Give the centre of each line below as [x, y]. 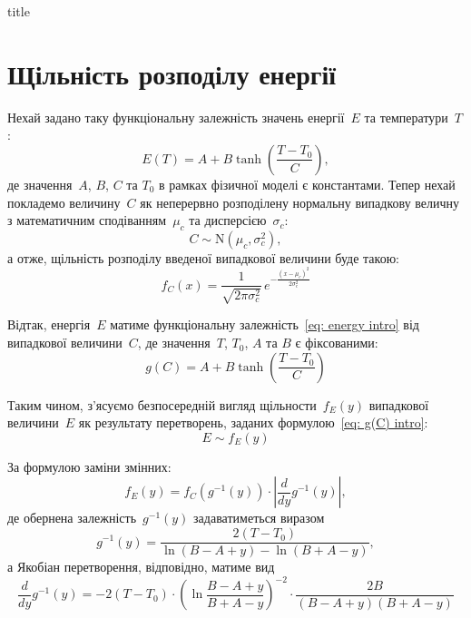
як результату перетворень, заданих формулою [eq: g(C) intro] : [253, 422]
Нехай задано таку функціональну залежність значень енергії [176, 117]
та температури [406, 117]
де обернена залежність [72, 518]
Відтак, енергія [49, 324]
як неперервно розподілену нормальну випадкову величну [300, 202]
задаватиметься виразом [259, 518]
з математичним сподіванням [87, 220]
